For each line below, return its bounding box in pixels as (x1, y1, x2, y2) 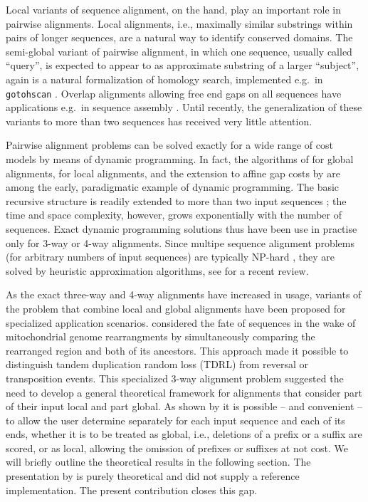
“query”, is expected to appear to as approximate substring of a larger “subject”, (6, 58, 359, 73)
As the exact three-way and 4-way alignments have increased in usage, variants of (6, 287, 362, 302)
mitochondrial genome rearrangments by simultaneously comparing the (6, 329, 315, 344)
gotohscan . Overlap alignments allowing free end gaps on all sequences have (6, 85, 342, 100)
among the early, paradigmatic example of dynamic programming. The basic (6, 179, 340, 194)
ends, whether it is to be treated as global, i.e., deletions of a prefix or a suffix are (6, 427, 362, 441)
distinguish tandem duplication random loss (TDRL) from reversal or (6, 357, 309, 372)
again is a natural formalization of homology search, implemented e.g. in (6, 71, 323, 86)
